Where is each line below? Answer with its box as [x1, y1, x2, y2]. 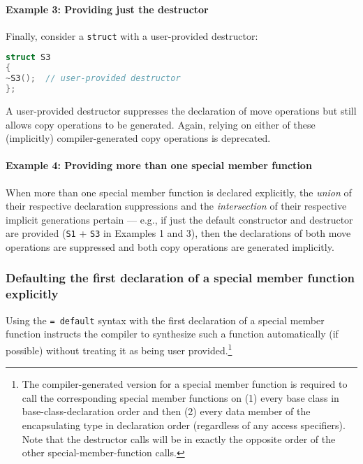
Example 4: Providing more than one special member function [6, 158, 312, 173]
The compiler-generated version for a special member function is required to [22, 377, 348, 391]
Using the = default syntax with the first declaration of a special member [6, 312, 325, 327]
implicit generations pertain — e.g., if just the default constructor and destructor [6, 212, 353, 226]
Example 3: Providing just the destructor [6, 1, 209, 16]
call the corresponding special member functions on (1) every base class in [22, 390, 339, 405]
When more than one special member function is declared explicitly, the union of [6, 184, 352, 199]
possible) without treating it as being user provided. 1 [6, 340, 232, 357]
